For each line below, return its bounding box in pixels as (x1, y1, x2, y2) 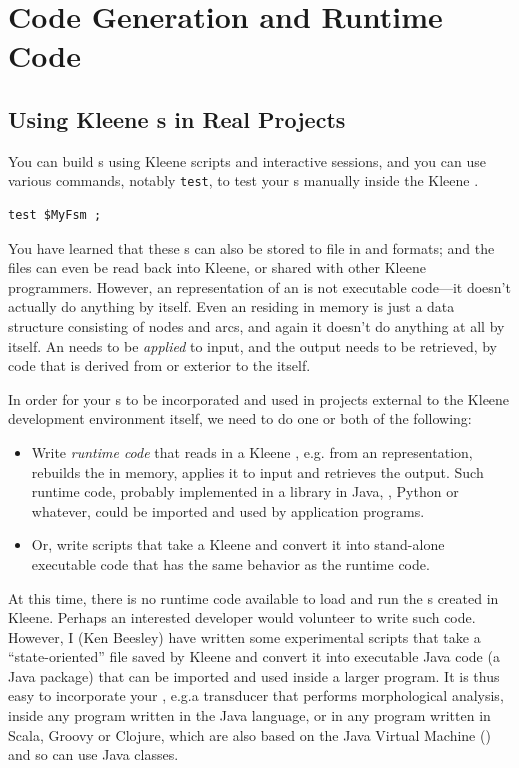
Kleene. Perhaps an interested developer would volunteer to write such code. (8, 607, 476, 628)
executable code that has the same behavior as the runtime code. (31, 553, 430, 574)
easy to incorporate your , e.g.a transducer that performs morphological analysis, (8, 685, 504, 706)
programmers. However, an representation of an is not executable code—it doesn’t (8, 276, 511, 297)
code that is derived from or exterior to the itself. (8, 355, 311, 376)
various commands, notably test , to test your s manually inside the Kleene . (8, 170, 479, 191)
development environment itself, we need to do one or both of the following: (8, 408, 472, 429)
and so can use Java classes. (8, 744, 179, 765)
